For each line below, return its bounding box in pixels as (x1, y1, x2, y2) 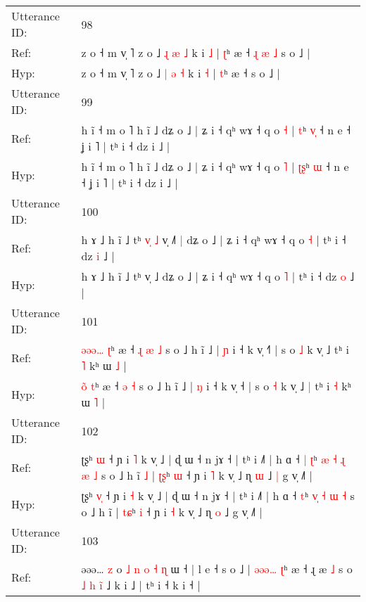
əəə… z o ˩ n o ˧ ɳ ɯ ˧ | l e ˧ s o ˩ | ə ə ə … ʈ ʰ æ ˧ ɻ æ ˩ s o (81, 561, 353, 577)
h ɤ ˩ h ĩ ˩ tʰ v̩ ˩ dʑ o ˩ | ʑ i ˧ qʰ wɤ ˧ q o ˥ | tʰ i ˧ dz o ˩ (81, 268, 355, 284)
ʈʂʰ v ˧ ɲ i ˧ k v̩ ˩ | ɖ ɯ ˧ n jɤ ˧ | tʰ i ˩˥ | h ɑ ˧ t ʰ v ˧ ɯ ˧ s (81, 487, 355, 504)
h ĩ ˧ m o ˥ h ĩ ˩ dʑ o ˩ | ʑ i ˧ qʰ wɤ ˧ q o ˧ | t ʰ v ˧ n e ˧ (81, 122, 351, 138)
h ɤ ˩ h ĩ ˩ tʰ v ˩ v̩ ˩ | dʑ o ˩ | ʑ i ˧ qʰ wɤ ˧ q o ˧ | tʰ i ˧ (81, 231, 346, 248)
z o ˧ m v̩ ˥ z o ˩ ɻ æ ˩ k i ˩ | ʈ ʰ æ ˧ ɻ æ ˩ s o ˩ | (81, 44, 310, 60)
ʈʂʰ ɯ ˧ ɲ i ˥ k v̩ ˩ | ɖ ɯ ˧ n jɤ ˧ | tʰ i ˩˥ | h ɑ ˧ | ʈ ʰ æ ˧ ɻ (81, 451, 345, 467)
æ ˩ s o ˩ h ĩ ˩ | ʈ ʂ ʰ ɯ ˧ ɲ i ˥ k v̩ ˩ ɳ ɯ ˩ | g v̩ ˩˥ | (81, 467, 313, 483)
